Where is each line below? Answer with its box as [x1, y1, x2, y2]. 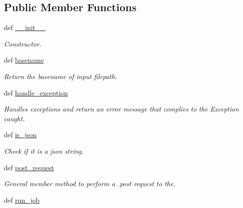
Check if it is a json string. [4, 145, 84, 156]
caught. [4, 113, 25, 123]
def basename [4, 55, 44, 65]
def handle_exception [4, 87, 68, 97]
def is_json [4, 129, 37, 140]
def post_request [4, 162, 54, 172]
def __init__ [4, 22, 46, 32]
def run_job [4, 194, 40, 205]
